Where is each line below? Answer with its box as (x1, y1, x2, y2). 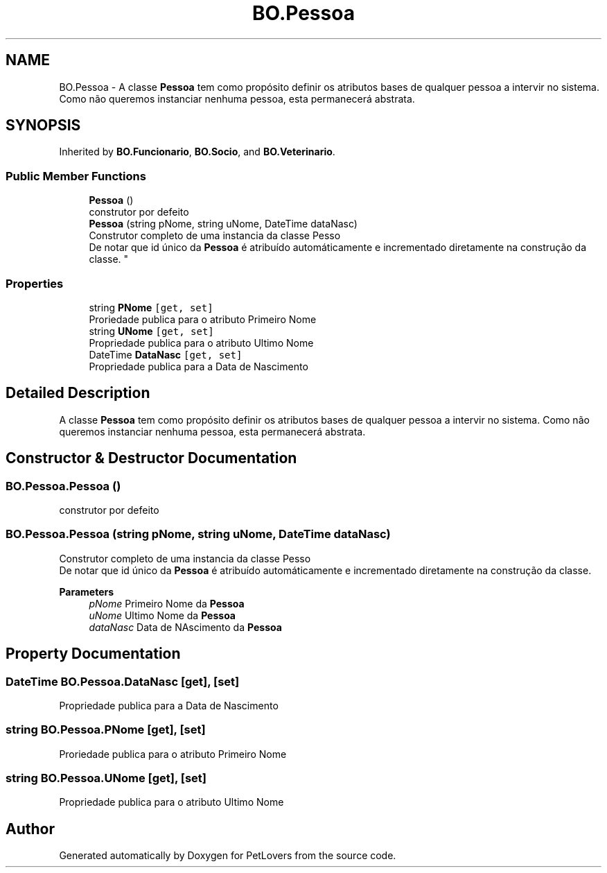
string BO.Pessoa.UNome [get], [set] (6, 771, 206, 786)
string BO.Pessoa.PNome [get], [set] (6, 723, 206, 737)
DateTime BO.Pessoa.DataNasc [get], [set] (6, 674, 240, 689)
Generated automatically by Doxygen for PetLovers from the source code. (59, 849, 396, 862)
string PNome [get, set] (89, 301, 213, 313)
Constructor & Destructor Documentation (6, 449, 297, 467)
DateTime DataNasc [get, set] (89, 348, 243, 361)
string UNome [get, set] (89, 325, 214, 337)
